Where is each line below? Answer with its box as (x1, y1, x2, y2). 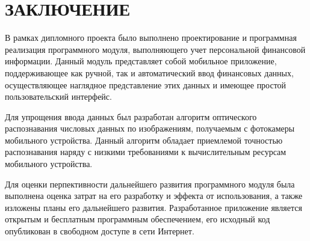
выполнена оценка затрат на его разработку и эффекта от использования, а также (5, 189, 303, 202)
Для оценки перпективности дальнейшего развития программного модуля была (5, 177, 295, 190)
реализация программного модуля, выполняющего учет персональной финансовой (5, 43, 306, 55)
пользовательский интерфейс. (5, 90, 112, 103)
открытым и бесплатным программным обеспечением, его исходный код (5, 213, 270, 225)
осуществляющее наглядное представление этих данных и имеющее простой (5, 78, 287, 91)
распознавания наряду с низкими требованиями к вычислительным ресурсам (5, 145, 287, 158)
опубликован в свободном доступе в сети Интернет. (5, 225, 194, 237)
